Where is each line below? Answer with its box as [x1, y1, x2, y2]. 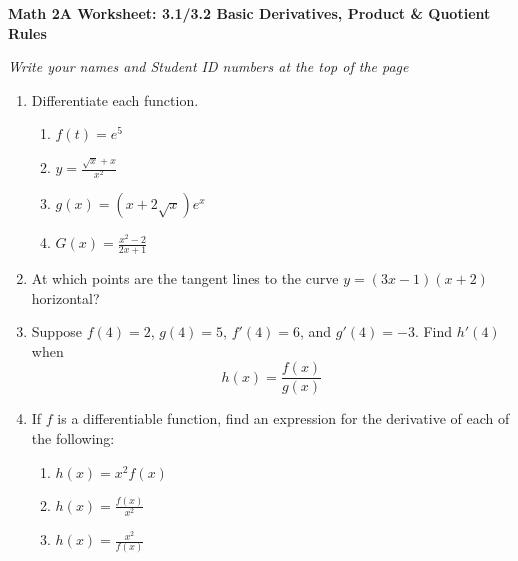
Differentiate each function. [31, 89, 199, 110]
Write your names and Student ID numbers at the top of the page [8, 56, 409, 77]
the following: [31, 428, 115, 449]
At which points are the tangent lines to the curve [31, 268, 339, 289]
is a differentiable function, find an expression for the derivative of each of [57, 408, 510, 429]
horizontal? [31, 287, 100, 308]
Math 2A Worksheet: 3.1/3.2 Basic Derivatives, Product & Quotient [8, 3, 491, 23]
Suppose [31, 321, 83, 342]
